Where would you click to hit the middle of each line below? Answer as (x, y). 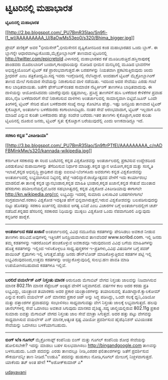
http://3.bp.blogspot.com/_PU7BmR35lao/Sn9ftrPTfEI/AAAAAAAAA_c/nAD (85, 145)
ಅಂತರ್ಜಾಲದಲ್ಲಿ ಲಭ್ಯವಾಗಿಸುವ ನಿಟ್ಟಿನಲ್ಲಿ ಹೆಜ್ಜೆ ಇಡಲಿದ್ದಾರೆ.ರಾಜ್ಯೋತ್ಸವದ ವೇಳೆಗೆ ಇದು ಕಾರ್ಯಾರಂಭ (76, 177)
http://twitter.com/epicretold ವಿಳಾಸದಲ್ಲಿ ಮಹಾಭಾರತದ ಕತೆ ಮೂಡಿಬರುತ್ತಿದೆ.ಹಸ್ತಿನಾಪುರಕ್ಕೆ (77, 59)
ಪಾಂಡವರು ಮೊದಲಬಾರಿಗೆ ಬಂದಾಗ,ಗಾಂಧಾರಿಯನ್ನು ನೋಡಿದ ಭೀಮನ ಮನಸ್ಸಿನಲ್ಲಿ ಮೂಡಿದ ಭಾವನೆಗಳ (78, 64)
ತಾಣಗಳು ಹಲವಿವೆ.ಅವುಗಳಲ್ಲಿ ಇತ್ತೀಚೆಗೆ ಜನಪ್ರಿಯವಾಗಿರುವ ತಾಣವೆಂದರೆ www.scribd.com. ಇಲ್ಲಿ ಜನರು (83, 237)
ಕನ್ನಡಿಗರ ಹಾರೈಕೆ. (18, 217)
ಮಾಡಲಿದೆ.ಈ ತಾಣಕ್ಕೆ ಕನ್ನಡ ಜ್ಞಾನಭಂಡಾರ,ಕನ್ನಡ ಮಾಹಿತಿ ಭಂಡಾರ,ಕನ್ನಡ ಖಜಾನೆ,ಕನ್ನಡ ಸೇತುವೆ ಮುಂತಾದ (80, 183)
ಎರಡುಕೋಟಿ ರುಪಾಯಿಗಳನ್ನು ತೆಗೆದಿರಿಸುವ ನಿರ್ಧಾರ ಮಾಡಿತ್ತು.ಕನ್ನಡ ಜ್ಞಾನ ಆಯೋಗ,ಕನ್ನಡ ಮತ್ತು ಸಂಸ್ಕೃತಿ (79, 166)
